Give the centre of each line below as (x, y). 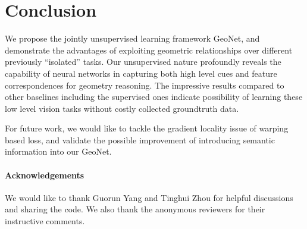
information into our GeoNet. (58, 151)
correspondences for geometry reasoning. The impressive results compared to (145, 85)
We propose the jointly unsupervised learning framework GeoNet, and (132, 38)
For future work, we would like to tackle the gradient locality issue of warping (147, 128)
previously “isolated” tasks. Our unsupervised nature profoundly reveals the (143, 62)
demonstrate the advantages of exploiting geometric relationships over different (149, 50)
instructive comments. (45, 221)
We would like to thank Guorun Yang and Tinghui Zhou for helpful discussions (149, 197)
